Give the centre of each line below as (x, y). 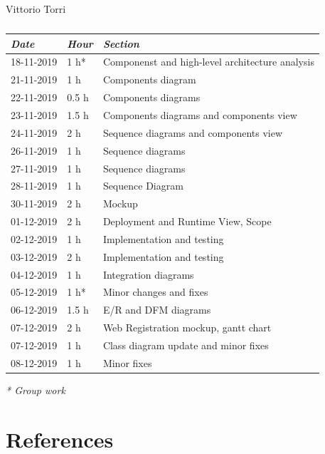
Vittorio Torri (36, 9)
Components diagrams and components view (200, 114)
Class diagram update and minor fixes (186, 345)
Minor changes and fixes (155, 292)
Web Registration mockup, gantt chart (187, 327)
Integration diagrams (148, 274)
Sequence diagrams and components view (193, 132)
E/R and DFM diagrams (157, 310)
